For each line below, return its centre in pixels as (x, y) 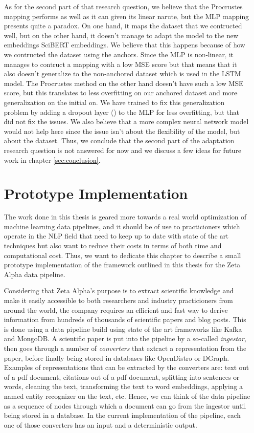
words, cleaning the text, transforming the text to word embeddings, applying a (124, 386)
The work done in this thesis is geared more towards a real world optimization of (125, 217)
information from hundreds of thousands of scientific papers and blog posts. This (125, 319)
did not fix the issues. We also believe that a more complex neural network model (126, 121)
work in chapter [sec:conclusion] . (52, 160)
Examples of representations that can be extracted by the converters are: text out (127, 367)
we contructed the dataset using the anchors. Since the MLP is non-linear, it (119, 54)
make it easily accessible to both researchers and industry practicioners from (118, 300)
